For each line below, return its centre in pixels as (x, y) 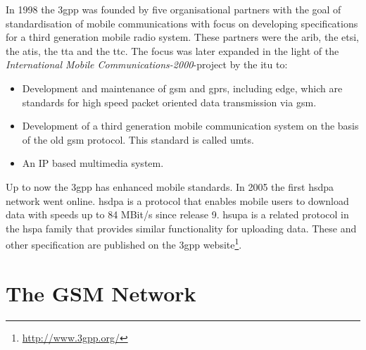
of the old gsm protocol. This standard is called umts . (138, 139)
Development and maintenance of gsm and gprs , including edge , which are (182, 88)
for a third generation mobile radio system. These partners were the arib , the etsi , (182, 37)
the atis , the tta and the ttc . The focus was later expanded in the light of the (172, 50)
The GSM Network (101, 293)
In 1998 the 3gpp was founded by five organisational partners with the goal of (173, 9)
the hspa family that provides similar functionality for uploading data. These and (181, 228)
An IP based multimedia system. (93, 163)
